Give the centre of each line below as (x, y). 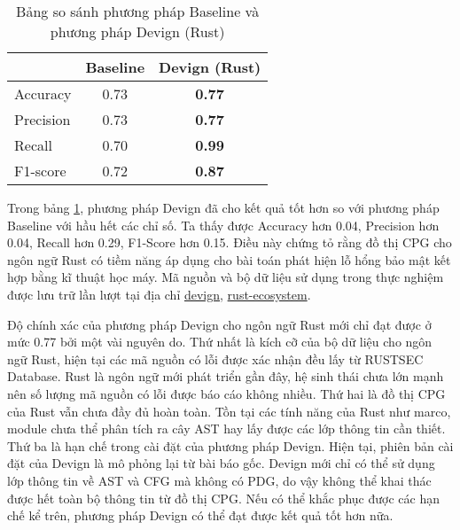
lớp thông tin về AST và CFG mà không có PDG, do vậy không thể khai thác (219, 480)
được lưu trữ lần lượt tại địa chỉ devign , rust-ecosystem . (159, 294)
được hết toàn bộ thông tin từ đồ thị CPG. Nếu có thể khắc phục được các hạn (223, 498)
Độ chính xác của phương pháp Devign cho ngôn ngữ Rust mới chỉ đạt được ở (219, 324)
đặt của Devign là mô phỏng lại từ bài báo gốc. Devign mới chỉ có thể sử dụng (221, 463)
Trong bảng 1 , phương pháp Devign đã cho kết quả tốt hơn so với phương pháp (223, 207)
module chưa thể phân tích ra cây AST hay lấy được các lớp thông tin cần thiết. (226, 429)
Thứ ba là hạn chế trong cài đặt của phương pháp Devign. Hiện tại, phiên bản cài (230, 445)
